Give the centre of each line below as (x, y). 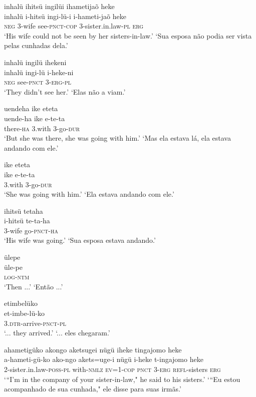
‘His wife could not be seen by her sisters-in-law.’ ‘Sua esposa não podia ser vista (128, 35)
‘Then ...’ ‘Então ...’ (34, 286)
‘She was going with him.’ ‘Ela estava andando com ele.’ (89, 194)
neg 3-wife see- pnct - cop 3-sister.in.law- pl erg (74, 26)
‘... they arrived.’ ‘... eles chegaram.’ (57, 333)
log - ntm (17, 277)
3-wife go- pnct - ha (31, 230)
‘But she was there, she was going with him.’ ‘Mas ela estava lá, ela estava (117, 138)
